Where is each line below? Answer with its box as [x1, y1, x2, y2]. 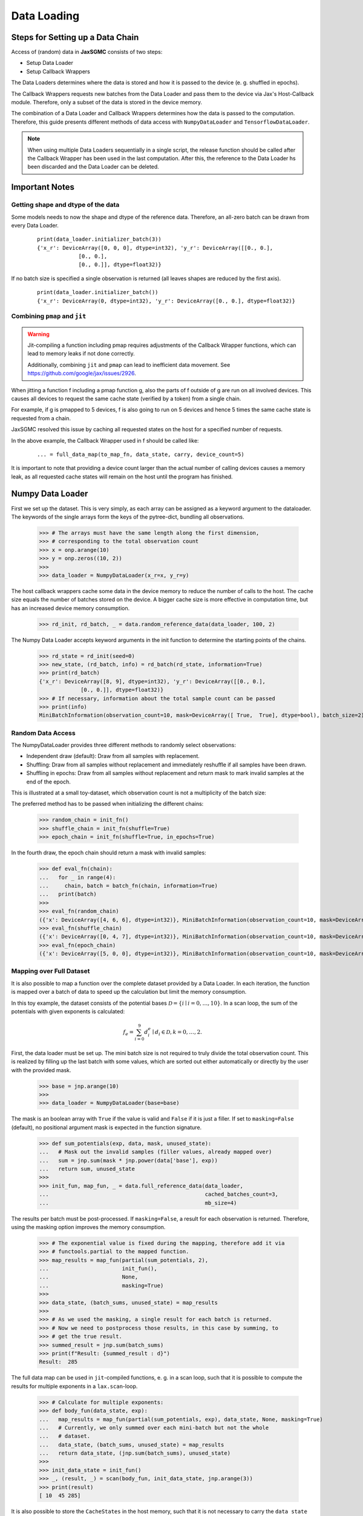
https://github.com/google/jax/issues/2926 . [27, 370, 136, 377]
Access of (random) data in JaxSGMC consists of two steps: [11, 49, 163, 56]
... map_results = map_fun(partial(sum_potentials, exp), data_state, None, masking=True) [39, 1416, 323, 1423]
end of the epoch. [26, 778, 71, 785]
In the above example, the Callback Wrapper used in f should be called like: [11, 437, 199, 444]
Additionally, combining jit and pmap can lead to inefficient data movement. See [27, 361, 231, 368]
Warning [27, 330, 50, 338]
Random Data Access [11, 728, 76, 737]
